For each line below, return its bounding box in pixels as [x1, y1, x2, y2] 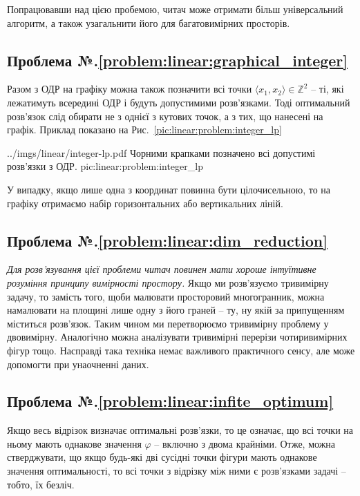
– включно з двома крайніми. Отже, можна [154, 436, 336, 450]
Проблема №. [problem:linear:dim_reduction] [7, 229, 328, 251]
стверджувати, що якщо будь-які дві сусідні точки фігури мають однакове [7, 450, 317, 464]
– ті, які [311, 82, 344, 96]
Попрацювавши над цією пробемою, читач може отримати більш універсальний [7, 2, 343, 16]
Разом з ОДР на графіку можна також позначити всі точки [7, 82, 252, 96]
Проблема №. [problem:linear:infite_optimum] [7, 390, 334, 412]
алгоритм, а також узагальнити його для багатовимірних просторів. [7, 15, 290, 30]
